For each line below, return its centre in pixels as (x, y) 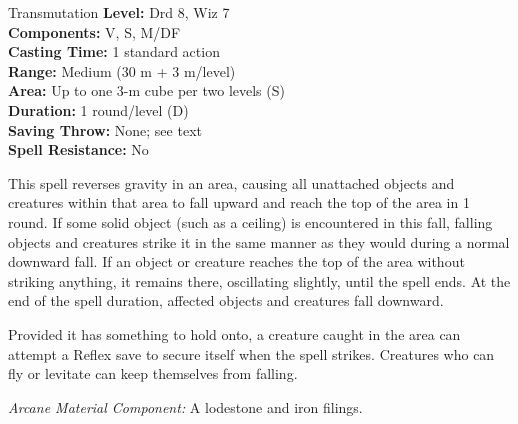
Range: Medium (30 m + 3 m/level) (122, 70)
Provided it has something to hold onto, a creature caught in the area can (234, 333)
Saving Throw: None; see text (105, 129)
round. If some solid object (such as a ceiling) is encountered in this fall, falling (250, 221)
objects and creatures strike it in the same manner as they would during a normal (259, 241)
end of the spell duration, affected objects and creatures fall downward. (226, 300)
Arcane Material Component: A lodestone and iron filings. (185, 406)
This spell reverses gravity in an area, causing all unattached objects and (231, 182)
